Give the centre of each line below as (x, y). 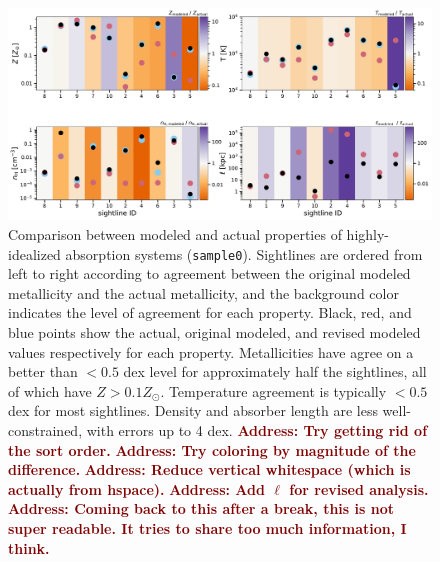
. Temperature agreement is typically (273, 390)
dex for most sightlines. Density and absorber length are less (193, 410)
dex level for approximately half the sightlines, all (275, 371)
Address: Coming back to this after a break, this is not (201, 508)
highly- (368, 234)
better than (43, 371)
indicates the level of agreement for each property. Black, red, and (210, 312)
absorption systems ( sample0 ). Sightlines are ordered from (244, 253)
